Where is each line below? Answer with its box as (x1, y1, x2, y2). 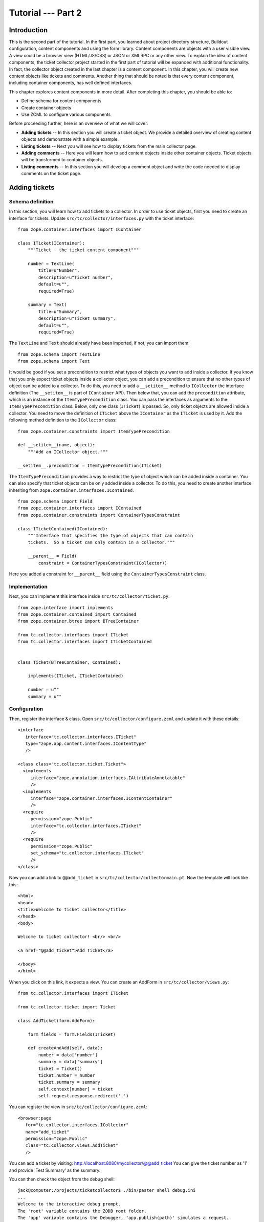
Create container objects (21, 105, 71, 110)
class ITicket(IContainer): (18, 240, 85, 246)
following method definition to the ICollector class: (9, 417, 117, 423)
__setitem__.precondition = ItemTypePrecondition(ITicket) (18, 462, 162, 468)
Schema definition (9, 198, 54, 205)
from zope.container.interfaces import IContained (18, 505, 142, 511)
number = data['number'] (38, 1052, 98, 1058)
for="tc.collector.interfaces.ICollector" (25, 1122, 129, 1128)
